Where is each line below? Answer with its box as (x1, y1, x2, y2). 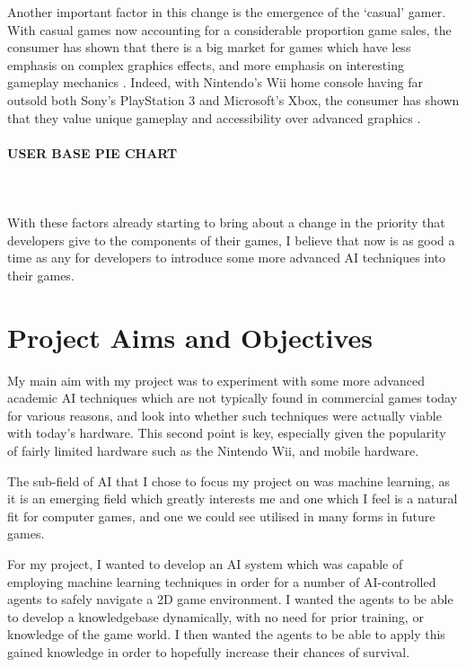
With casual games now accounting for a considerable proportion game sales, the (7, 20, 452, 39)
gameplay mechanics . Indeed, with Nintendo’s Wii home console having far (7, 73, 424, 92)
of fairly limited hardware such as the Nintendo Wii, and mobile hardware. (7, 441, 419, 460)
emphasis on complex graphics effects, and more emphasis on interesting (7, 55, 404, 74)
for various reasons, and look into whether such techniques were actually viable (7, 405, 442, 424)
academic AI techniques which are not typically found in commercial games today (7, 388, 458, 407)
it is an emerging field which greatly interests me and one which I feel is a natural (7, 489, 458, 508)
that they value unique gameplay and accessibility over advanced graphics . (7, 108, 421, 127)
